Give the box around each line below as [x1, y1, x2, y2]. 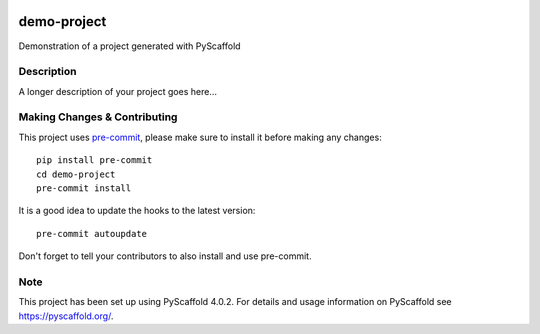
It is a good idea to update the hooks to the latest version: [18, 205, 256, 217]
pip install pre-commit [36, 155, 153, 166]
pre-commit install [36, 182, 132, 194]
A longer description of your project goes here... [18, 85, 217, 97]
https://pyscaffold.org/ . [18, 310, 114, 322]
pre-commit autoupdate [36, 228, 148, 239]
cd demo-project [36, 168, 116, 180]
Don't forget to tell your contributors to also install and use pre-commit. [18, 250, 312, 262]
